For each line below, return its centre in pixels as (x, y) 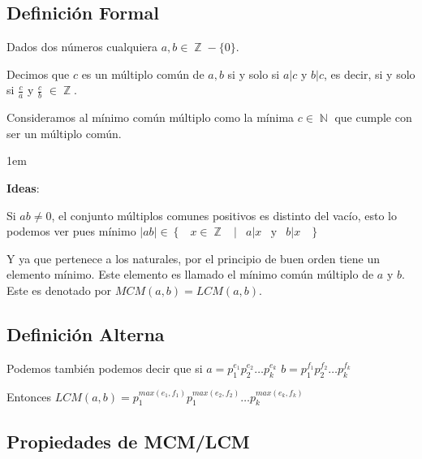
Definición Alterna (86, 333)
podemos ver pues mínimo (71, 231)
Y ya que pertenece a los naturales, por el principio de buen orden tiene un (194, 258)
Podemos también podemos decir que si (105, 368)
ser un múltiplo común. (64, 133)
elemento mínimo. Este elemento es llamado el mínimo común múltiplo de (190, 274)
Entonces (29, 396)
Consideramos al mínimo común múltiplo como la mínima (151, 117)
